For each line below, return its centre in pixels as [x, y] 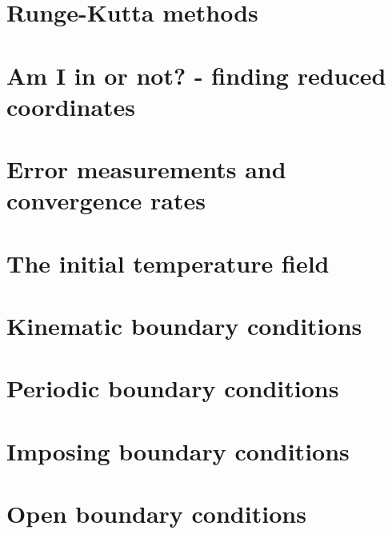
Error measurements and [146, 169]
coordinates [71, 106]
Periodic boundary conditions [173, 388]
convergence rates [106, 200]
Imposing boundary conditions [178, 450]
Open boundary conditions [156, 514]
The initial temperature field [168, 263]
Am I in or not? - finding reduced [196, 75]
